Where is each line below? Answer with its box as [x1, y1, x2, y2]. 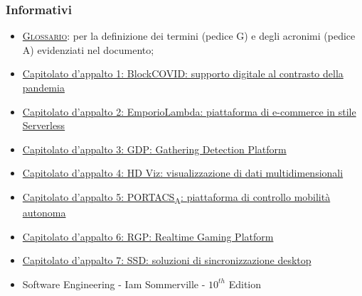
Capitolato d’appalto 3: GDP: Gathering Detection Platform [22, 141, 287, 156]
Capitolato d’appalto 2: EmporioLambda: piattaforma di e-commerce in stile [22, 104, 356, 119]
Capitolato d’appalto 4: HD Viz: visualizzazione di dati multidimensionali [22, 165, 344, 180]
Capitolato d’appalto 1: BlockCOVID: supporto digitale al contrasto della [22, 66, 344, 81]
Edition [228, 276, 262, 291]
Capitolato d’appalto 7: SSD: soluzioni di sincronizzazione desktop [22, 253, 312, 268]
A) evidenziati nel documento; [22, 42, 154, 57]
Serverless [22, 118, 65, 133]
